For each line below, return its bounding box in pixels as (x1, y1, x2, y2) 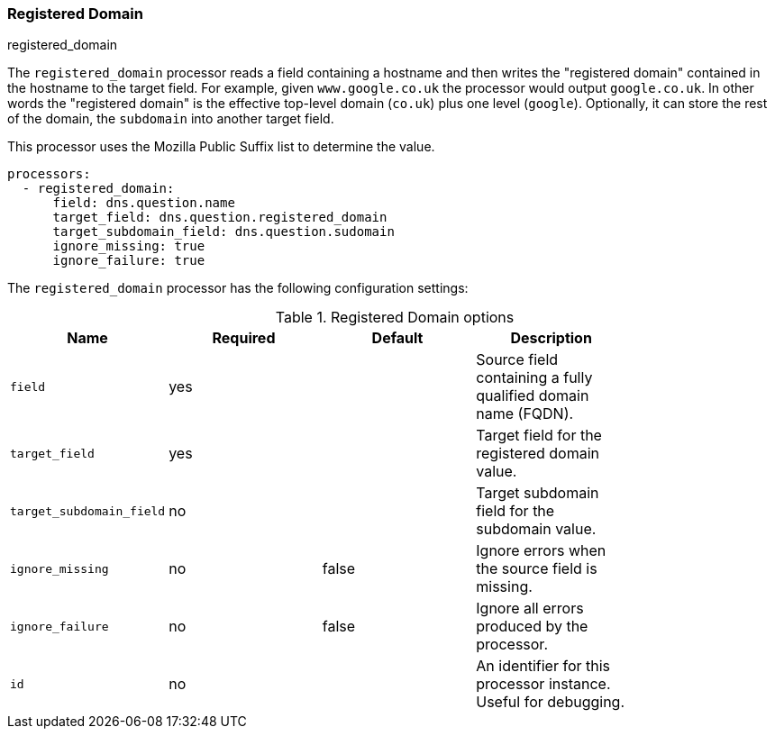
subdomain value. (476, 520, 597, 539)
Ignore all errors (476, 599, 584, 618)
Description (510, 329, 592, 348)
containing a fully (476, 368, 593, 387)
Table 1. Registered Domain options (275, 308, 515, 327)
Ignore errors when (476, 541, 606, 560)
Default (371, 329, 424, 348)
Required (212, 329, 276, 348)
